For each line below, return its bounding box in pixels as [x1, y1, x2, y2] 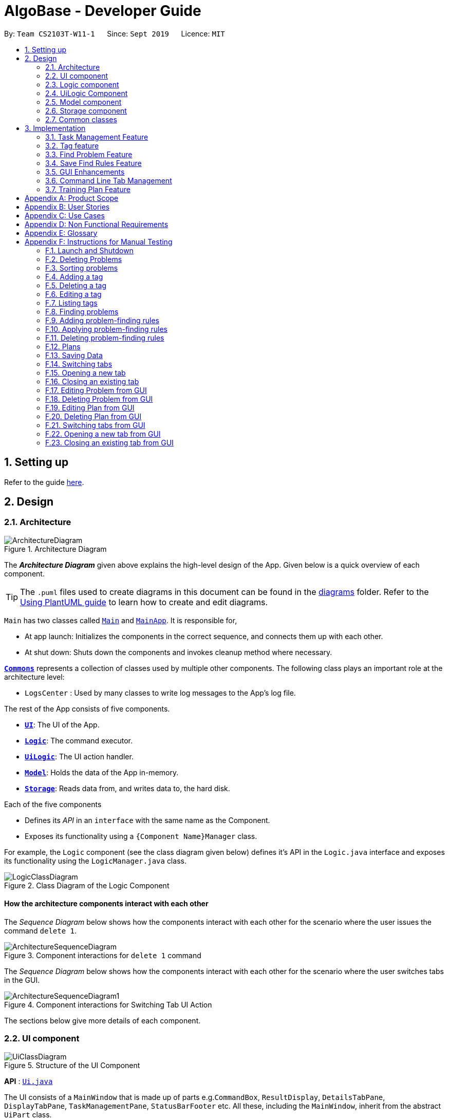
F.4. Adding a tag [45, 272, 103, 281]
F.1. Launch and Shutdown [45, 246, 134, 255]
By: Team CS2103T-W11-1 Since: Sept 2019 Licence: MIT [4, 29, 225, 38]
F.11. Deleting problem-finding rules [45, 333, 164, 342]
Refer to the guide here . [4, 477, 84, 487]
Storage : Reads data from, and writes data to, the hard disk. [25, 783, 230, 793]
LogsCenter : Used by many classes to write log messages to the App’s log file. [25, 688, 296, 697]
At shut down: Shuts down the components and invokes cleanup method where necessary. [25, 647, 332, 657]
